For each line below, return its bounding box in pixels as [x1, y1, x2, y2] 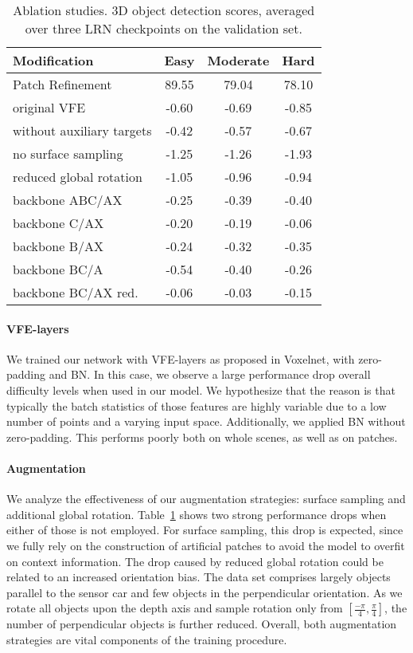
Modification [13, 51, 94, 69]
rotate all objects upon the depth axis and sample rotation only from [6, 600, 343, 616]
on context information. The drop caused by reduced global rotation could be [6, 553, 384, 569]
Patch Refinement [13, 75, 112, 93]
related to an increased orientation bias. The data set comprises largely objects [6, 568, 391, 585]
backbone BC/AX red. [13, 283, 138, 301]
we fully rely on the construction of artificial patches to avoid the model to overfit [6, 537, 405, 553]
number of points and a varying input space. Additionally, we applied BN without [6, 413, 406, 430]
